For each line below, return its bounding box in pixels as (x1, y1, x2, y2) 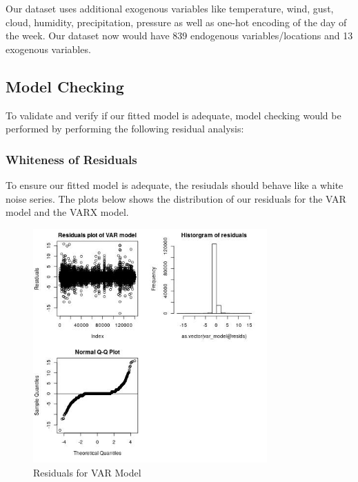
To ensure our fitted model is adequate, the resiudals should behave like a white (6, 177, 344, 192)
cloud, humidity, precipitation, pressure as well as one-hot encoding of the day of (6, 14, 347, 29)
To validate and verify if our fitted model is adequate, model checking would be (6, 108, 341, 122)
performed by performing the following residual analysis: (6, 121, 244, 136)
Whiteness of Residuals (6, 150, 137, 168)
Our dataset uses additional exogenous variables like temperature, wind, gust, (6, 1, 334, 15)
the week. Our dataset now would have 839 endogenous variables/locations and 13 (6, 28, 353, 43)
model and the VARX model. (6, 205, 129, 219)
